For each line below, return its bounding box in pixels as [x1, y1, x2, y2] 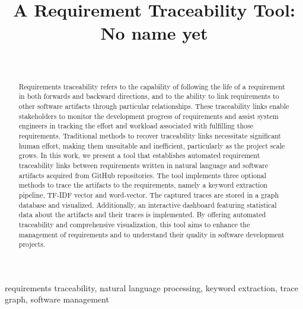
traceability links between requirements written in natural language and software [18, 160, 269, 170]
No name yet [100, 21, 208, 45]
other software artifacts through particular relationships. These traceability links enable [18, 101, 289, 111]
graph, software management [5, 293, 109, 305]
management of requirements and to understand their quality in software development [18, 229, 285, 239]
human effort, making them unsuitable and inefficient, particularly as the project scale [18, 140, 285, 150]
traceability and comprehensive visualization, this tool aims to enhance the [18, 219, 250, 229]
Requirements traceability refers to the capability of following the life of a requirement [18, 81, 285, 91]
